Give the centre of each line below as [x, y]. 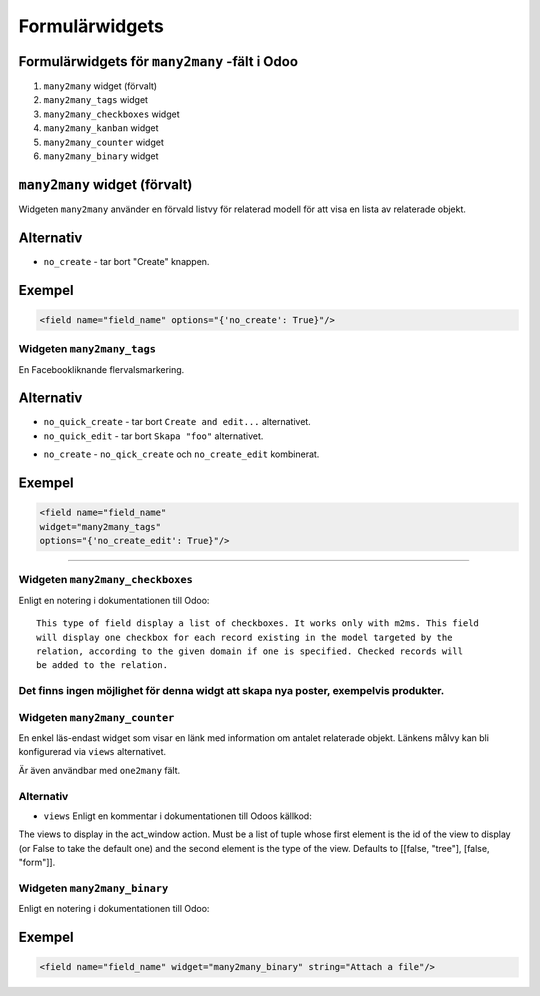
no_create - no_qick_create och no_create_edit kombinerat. [181, 454]
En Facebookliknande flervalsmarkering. [101, 369]
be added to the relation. [102, 665]
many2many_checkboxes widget [111, 114]
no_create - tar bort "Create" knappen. [126, 261]
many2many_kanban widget [101, 128]
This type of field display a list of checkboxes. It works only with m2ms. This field [258, 623]
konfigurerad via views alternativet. [92, 752]
